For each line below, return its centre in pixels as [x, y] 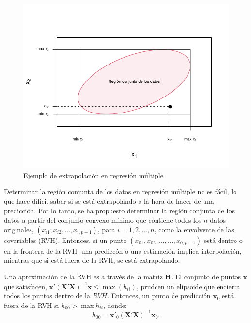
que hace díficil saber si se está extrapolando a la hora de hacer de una [109, 201]
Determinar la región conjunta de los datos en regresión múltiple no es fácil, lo [120, 191]
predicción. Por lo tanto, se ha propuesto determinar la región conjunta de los [119, 210]
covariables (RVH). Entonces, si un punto [65, 240]
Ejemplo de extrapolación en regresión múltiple [93, 175]
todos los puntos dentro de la [47, 296]
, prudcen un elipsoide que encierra [188, 286]
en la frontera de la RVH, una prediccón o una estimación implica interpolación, [123, 250]
